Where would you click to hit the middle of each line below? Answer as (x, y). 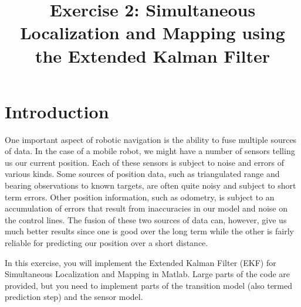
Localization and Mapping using (153, 33)
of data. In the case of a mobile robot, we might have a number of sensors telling (150, 151)
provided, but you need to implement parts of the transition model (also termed (149, 285)
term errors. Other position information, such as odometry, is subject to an (140, 197)
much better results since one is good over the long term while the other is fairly (149, 231)
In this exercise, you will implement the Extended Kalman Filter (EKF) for (141, 262)
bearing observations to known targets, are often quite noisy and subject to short (150, 185)
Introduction (57, 111)
